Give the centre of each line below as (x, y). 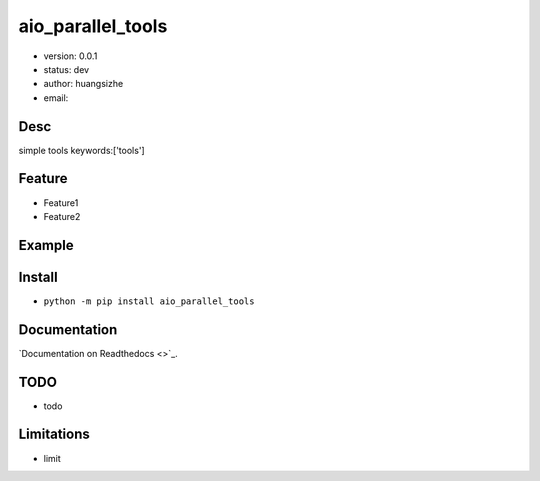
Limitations (54, 434)
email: (56, 97)
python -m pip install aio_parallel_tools (149, 301)
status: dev (66, 69)
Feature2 (62, 216)
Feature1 (61, 202)
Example (46, 245)
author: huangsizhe (83, 84)
